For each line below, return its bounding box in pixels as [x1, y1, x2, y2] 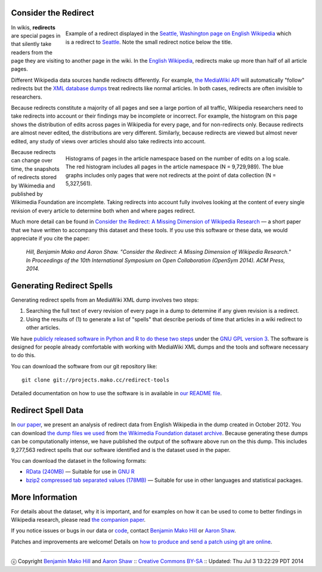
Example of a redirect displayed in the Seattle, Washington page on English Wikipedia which [66, 30, 292, 37]
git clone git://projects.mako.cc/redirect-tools [21, 377, 170, 383]
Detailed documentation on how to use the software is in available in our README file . [11, 390, 222, 397]
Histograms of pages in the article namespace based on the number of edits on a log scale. [66, 155, 290, 162]
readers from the [11, 48, 53, 56]
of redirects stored [11, 174, 57, 181]
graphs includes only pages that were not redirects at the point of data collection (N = [66, 171, 277, 179]
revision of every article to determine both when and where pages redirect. [11, 207, 196, 214]
